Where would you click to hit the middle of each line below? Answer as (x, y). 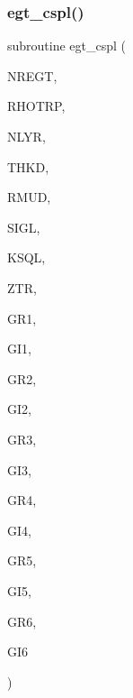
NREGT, (32, 75)
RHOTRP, (36, 106)
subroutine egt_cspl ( (67, 46)
